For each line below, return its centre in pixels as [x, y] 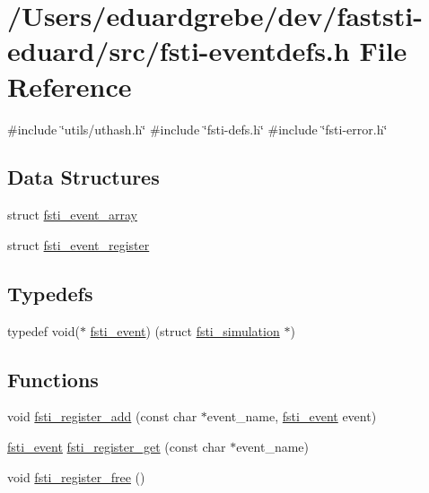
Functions [53, 379]
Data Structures [83, 177]
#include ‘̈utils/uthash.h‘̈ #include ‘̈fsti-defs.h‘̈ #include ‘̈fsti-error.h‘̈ [197, 129]
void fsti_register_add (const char [102, 416]
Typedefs [50, 293]
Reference [70, 86]
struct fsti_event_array [72, 215]
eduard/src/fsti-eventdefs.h [179, 51]
